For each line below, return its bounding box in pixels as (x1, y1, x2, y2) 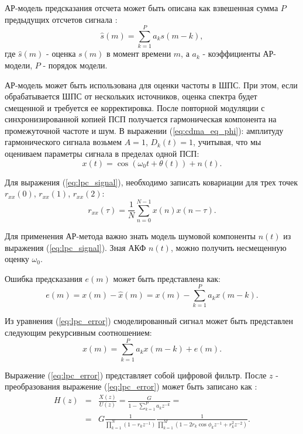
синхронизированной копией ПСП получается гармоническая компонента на (5, 113, 277, 125)
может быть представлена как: (113, 272, 221, 284)
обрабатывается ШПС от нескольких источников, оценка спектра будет (5, 90, 257, 102)
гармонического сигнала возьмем (5, 136, 122, 148)
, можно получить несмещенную (170, 241, 287, 253)
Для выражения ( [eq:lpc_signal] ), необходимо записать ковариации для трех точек (5, 175, 298, 188)
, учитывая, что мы (193, 136, 261, 148)
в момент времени (106, 47, 171, 60)
